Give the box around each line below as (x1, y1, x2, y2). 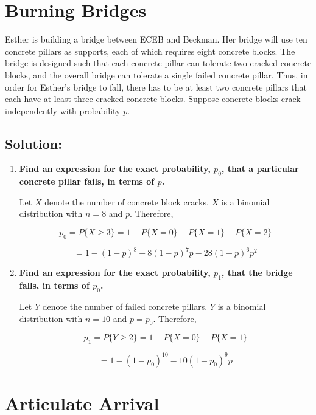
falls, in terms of (19, 279, 90, 292)
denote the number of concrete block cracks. (44, 195, 209, 208)
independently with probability (5, 104, 121, 117)
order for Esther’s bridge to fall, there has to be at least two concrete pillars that (5, 80, 307, 93)
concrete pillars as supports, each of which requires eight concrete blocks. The (5, 44, 295, 57)
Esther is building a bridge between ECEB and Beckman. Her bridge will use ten (5, 33, 307, 46)
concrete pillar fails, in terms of (19, 175, 155, 188)
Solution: (5, 134, 62, 153)
